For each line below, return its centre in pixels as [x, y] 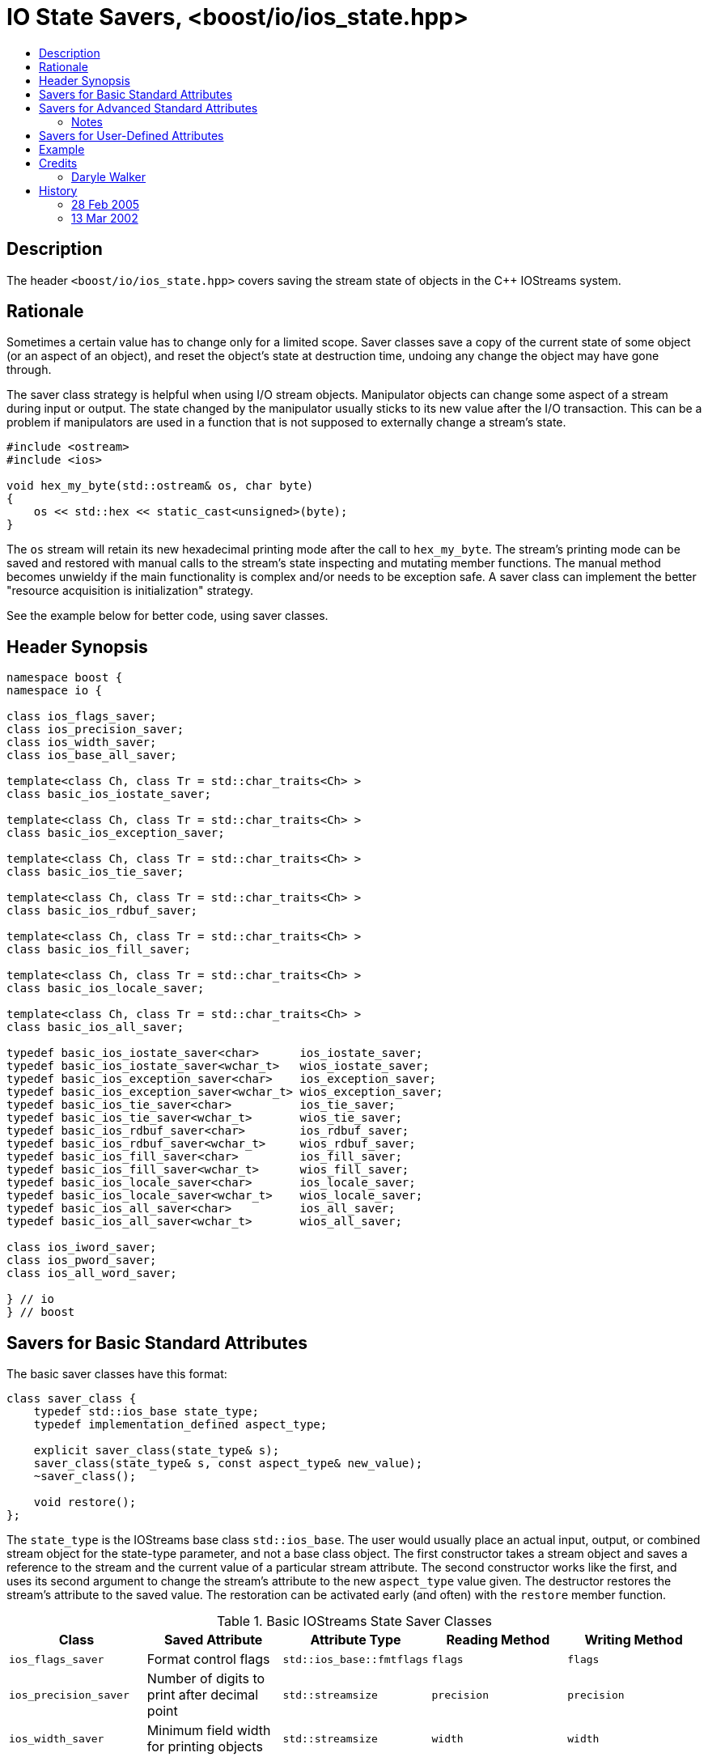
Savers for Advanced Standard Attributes [148, 108]
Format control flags [208, 1659]
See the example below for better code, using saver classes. [167, 616]
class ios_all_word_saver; [92, 1273]
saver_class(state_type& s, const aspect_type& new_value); [228, 1464]
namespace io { [55, 691]
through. [29, 370]
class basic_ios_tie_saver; [95, 872]
